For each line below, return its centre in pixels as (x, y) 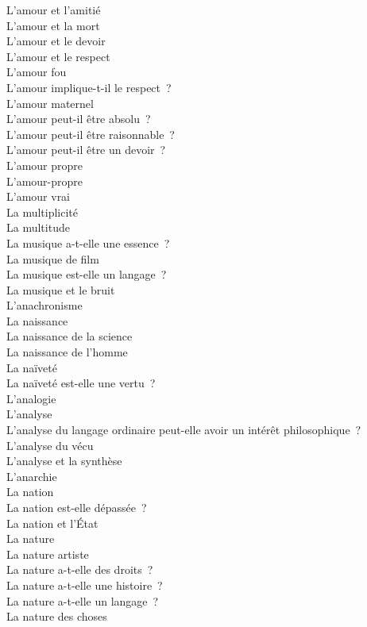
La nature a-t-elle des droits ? (80, 569)
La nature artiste (48, 554)
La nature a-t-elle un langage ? (83, 600)
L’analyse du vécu (50, 445)
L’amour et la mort (53, 25)
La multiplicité (42, 212)
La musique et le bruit (61, 289)
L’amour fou (37, 72)
